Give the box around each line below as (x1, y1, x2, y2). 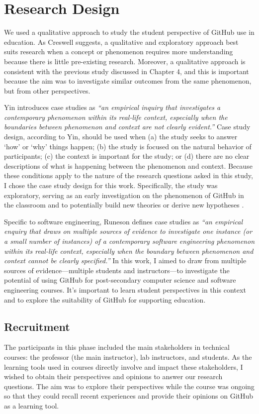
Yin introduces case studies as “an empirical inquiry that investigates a (4, 102, 221, 112)
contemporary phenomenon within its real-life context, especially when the (4, 111, 228, 122)
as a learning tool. (4, 400, 59, 411)
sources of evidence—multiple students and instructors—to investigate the (4, 265, 230, 275)
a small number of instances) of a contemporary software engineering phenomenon (4, 236, 255, 246)
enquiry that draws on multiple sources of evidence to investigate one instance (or (4, 226, 253, 236)
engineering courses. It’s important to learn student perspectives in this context (4, 284, 246, 295)
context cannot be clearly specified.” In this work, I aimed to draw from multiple (4, 255, 247, 266)
